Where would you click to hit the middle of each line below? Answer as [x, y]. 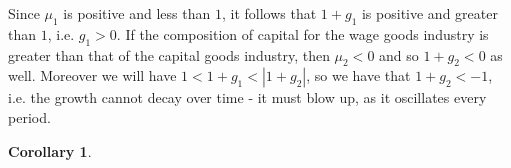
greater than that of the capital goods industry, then [169, 54]
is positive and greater [429, 13]
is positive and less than [137, 13]
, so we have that [358, 75]
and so [399, 54]
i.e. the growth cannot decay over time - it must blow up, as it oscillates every [247, 97]
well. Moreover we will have [92, 75]
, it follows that [269, 13]
